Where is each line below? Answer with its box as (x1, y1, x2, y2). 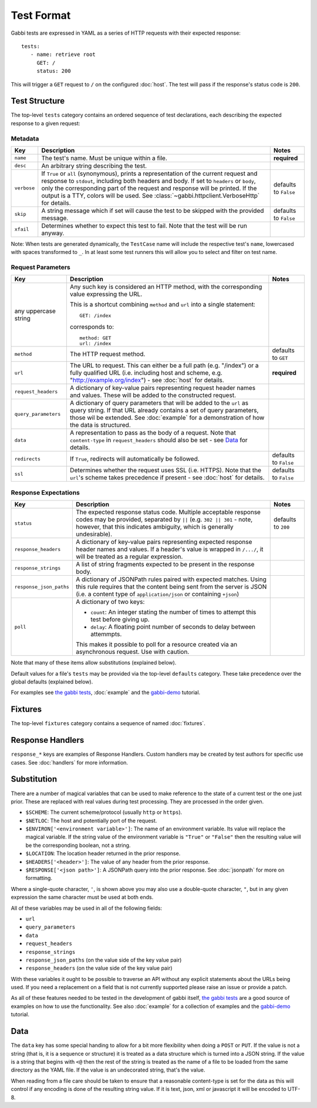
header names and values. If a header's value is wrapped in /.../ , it (75, 545, 264, 553)
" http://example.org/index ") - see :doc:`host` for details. (69, 376, 224, 385)
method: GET (79, 335, 112, 341)
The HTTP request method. (69, 350, 146, 358)
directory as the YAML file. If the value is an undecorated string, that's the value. (11, 1066, 205, 1073)
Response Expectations (11, 488, 80, 496)
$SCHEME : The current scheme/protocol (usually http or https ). (25, 809, 183, 816)
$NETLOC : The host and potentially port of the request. (25, 817, 157, 824)
